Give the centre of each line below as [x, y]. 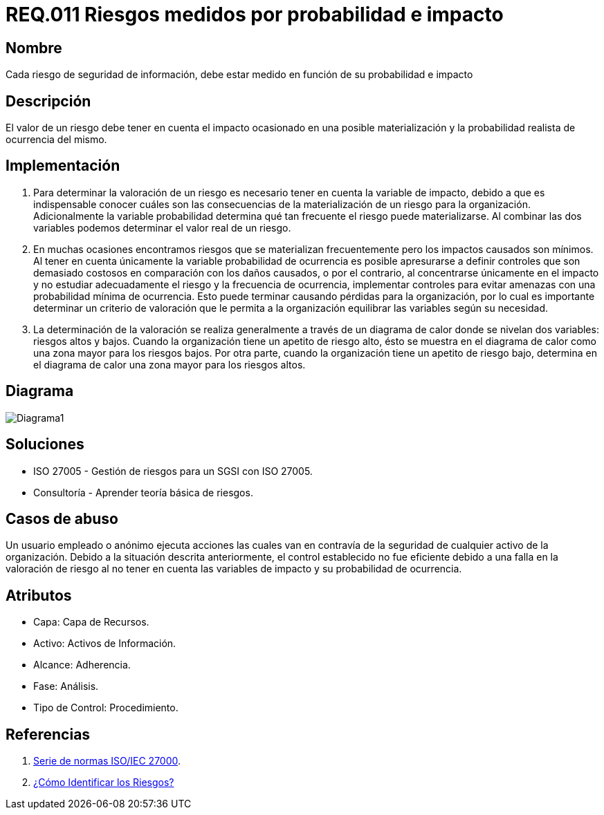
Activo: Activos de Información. [105, 644]
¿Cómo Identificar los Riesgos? [104, 783]
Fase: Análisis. [66, 686]
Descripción [48, 101]
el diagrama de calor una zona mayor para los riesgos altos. [170, 364]
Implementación [63, 166]
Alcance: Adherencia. [82, 665]
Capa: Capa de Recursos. [91, 622]
